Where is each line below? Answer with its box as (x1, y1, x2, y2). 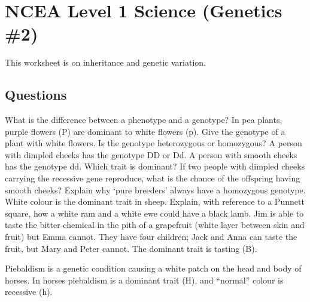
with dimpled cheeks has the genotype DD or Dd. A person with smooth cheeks (5, 148, 297, 161)
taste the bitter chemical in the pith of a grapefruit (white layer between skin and (5, 218, 305, 231)
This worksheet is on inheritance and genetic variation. (5, 56, 206, 69)
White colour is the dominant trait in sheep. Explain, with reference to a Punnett (5, 195, 305, 208)
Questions (5, 85, 67, 104)
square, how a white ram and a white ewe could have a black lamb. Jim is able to (5, 207, 304, 219)
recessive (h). (5, 285, 53, 298)
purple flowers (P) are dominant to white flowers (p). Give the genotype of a (5, 125, 285, 137)
